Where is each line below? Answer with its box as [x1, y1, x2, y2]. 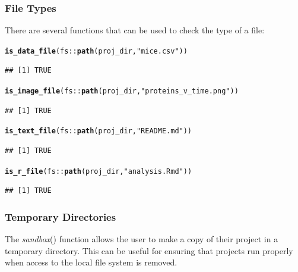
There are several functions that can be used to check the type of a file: [5, 24, 265, 36]
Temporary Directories [5, 209, 116, 224]
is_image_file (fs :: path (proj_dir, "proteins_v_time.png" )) [5, 87, 239, 96]
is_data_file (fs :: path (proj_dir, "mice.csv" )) [5, 46, 188, 55]
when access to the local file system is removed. [5, 256, 177, 268]
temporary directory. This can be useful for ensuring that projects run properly [5, 244, 293, 257]
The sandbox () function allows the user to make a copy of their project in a [5, 233, 278, 245]
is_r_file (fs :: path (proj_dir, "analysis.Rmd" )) [5, 167, 192, 176]
